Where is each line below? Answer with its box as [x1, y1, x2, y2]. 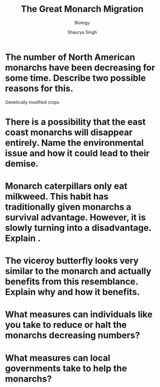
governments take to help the [5, 362, 127, 374]
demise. [5, 158, 39, 169]
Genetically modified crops [5, 99, 60, 105]
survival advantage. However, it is [5, 212, 146, 223]
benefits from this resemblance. [5, 276, 138, 287]
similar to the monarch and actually [5, 266, 152, 277]
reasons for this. [5, 83, 73, 94]
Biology [74, 20, 90, 26]
